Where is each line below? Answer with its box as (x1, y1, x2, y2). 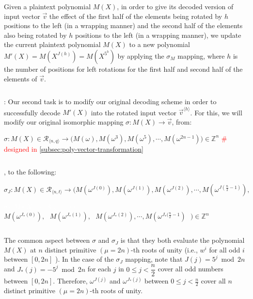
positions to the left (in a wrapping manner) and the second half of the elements (4, 20, 243, 31)
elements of (4, 73, 37, 83)
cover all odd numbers (158, 264, 223, 274)
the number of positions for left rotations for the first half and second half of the (4, 63, 243, 74)
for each (87, 264, 111, 274)
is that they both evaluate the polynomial (120, 235, 245, 245)
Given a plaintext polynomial (4, 1, 91, 11)
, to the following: (4, 167, 57, 177)
